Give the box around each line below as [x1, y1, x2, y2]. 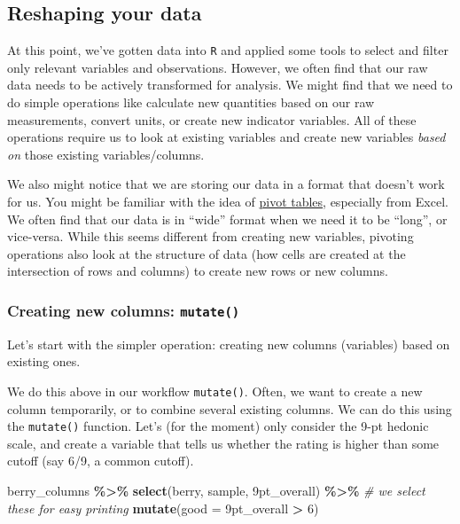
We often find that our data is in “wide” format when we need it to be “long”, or [7, 209, 448, 228]
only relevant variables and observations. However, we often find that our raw [7, 58, 428, 76]
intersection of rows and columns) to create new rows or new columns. [7, 262, 388, 280]
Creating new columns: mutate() [7, 299, 240, 321]
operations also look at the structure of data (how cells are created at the [7, 244, 406, 262]
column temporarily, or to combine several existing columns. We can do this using [7, 399, 452, 418]
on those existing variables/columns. [7, 145, 205, 163]
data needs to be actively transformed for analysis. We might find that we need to [7, 75, 453, 94]
